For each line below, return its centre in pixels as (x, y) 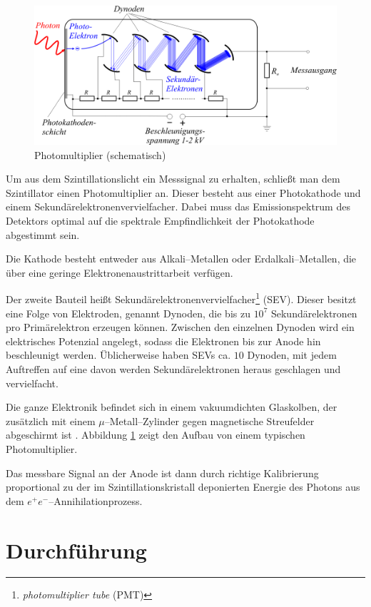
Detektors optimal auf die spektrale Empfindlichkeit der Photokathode (160, 220)
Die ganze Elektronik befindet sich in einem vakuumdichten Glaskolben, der (172, 407)
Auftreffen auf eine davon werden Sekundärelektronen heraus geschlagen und (173, 369)
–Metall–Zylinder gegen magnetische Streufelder (209, 420)
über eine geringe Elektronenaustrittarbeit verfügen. (120, 272)
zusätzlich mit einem (51, 420)
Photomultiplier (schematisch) (100, 154)
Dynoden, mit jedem (292, 355)
